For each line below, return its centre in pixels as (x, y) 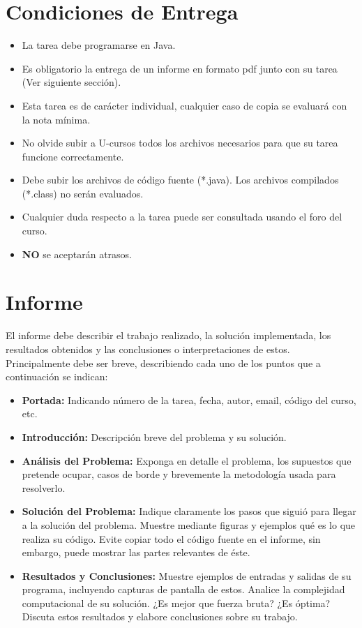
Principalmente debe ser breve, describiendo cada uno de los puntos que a (163, 362)
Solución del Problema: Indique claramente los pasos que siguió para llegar (189, 511)
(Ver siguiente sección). (71, 82)
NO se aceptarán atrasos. (77, 254)
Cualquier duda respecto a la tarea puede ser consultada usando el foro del (182, 217)
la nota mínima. (56, 119)
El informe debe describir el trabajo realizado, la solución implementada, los (168, 335)
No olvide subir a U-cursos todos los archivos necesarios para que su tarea (180, 143)
